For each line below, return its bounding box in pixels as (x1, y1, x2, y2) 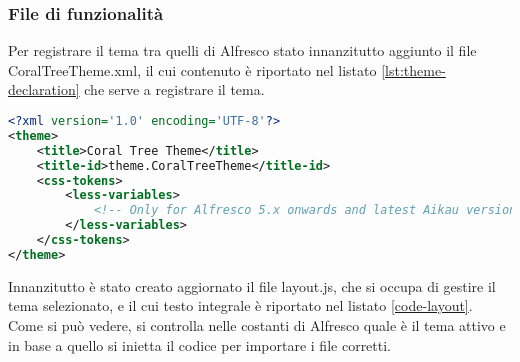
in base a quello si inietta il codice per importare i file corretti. (8, 334, 392, 355)
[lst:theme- (381, 59, 446, 80)
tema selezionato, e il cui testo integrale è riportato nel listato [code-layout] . (8, 295, 473, 316)
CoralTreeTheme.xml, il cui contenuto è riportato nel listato (8, 59, 377, 80)
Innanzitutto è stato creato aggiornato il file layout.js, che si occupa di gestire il (8, 275, 496, 296)
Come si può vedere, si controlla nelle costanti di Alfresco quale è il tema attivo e (8, 314, 506, 335)
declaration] (8, 79, 80, 100)
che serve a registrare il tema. (84, 79, 265, 100)
